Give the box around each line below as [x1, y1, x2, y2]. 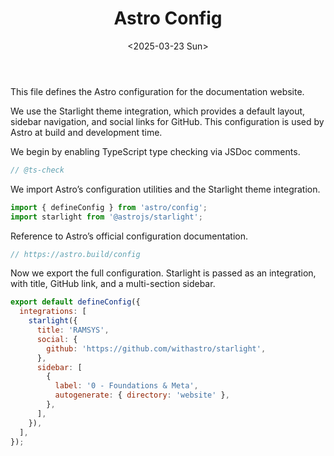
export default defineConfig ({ [10, 297, 141, 307]
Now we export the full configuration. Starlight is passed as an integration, [10, 267, 317, 279]
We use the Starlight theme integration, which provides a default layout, [10, 105, 306, 117]
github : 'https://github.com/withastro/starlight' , [46, 343, 267, 354]
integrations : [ [19, 307, 87, 317]
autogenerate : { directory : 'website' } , [54, 390, 230, 401]
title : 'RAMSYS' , [36, 325, 110, 336]
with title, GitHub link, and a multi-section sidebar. [10, 278, 216, 290]
